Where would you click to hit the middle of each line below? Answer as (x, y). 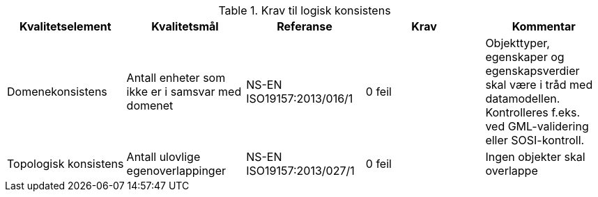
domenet (150, 105)
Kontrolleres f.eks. (533, 112)
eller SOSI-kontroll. (535, 140)
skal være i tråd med (539, 85)
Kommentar (544, 26)
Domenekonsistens (57, 92)
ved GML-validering (537, 126)
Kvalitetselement (66, 26)
